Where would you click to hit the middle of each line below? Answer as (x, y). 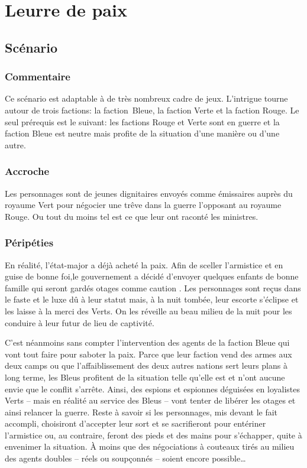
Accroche (27, 171)
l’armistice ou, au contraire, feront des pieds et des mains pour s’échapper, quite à (153, 435)
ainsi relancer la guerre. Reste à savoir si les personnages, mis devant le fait (141, 412)
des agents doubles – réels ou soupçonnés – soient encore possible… (125, 458)
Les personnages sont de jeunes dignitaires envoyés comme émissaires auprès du (149, 193)
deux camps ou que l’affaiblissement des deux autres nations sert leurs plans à (146, 365)
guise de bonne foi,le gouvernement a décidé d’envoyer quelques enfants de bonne (152, 276)
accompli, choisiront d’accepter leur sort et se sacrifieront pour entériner (135, 423)
